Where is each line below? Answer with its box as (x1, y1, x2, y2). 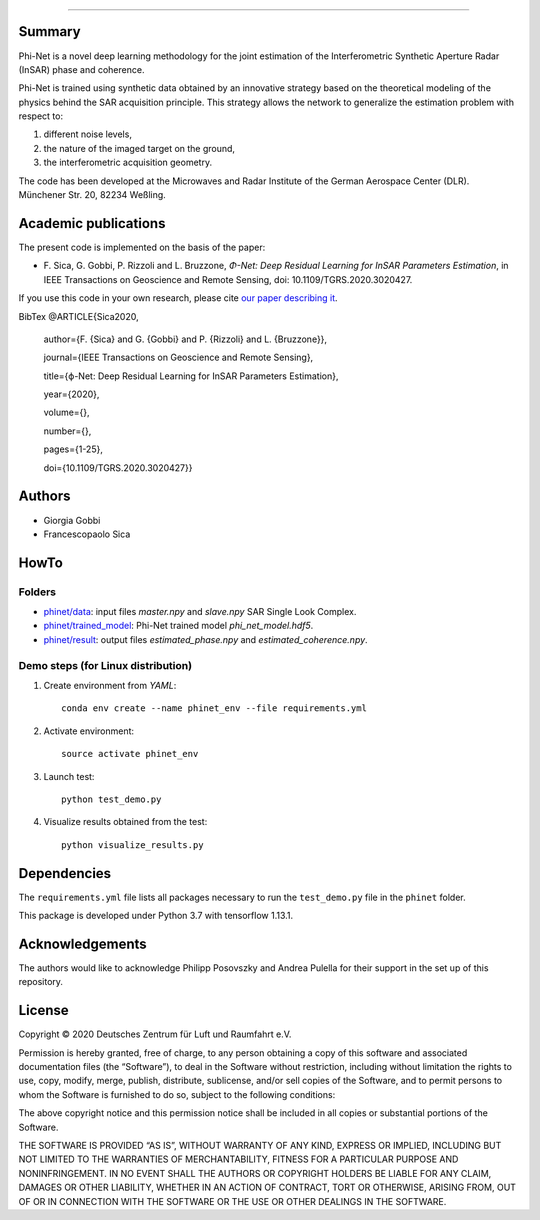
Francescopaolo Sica (43, 528, 131, 540)
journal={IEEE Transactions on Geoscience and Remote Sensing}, (43, 351, 314, 364)
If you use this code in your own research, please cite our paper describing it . (18, 292, 339, 304)
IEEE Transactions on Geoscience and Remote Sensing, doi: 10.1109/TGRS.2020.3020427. (43, 273, 413, 285)
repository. (18, 976, 64, 988)
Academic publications (18, 215, 166, 232)
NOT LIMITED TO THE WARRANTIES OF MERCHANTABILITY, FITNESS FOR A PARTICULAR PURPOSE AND (18, 1153, 459, 1165)
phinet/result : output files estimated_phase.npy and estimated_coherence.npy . (43, 633, 369, 645)
